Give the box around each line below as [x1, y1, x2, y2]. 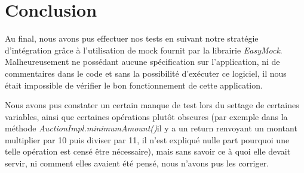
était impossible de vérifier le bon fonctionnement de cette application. [5, 78, 263, 91]
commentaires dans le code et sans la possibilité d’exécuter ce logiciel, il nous [5, 67, 287, 79]
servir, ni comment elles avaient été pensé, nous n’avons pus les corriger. [5, 157, 269, 169]
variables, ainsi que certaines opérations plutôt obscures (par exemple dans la [5, 110, 288, 122]
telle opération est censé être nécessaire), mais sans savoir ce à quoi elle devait [5, 145, 291, 158]
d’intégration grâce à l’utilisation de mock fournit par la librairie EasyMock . [5, 43, 282, 56]
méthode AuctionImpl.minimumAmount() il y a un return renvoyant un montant [5, 122, 297, 134]
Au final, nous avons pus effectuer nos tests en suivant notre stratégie [5, 32, 259, 45]
